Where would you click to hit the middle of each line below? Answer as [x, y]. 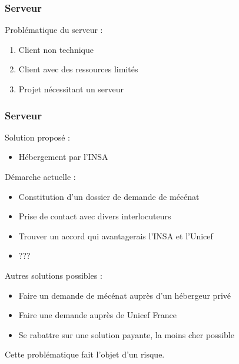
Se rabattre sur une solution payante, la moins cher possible [126, 334]
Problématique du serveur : [54, 30]
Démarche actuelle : [40, 176]
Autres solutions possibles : [54, 275]
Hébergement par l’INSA [63, 157]
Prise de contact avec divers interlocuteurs [95, 216]
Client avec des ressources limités [78, 69]
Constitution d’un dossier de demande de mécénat [109, 196]
